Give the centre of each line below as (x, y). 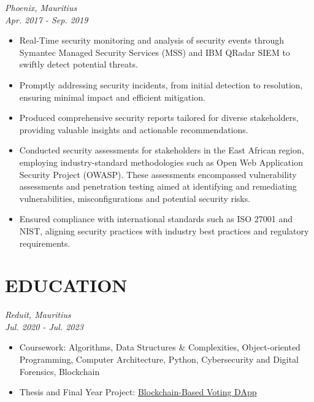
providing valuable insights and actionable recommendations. (134, 129)
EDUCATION (66, 285)
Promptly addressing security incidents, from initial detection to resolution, (161, 84)
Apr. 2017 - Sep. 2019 (47, 19)
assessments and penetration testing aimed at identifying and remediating (158, 186)
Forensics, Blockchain (59, 371)
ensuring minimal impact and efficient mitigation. (112, 97)
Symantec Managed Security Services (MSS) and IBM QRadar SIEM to (155, 52)
